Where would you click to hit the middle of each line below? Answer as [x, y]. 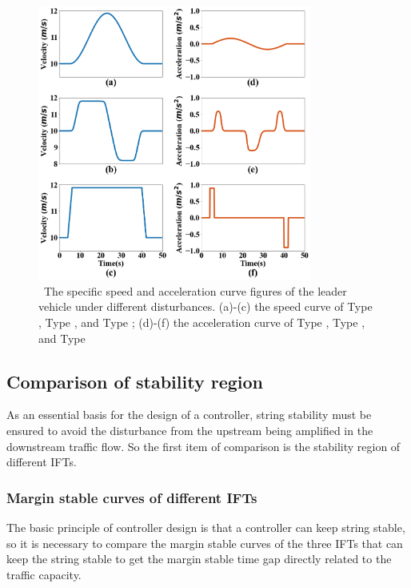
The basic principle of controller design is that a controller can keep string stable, [206, 527]
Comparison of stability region [135, 381]
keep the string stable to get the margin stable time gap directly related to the [199, 559]
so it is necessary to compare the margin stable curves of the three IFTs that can [205, 543]
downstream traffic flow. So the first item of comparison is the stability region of [204, 446]
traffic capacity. [44, 574]
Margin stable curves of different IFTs [132, 497]
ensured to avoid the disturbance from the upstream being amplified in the [190, 430]
